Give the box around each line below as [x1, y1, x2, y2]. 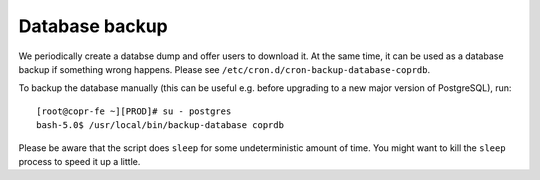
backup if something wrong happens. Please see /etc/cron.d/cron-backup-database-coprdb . [18, 63, 430, 75]
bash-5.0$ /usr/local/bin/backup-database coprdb [36, 120, 285, 131]
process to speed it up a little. [18, 155, 141, 167]
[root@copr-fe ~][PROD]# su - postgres [36, 105, 232, 117]
